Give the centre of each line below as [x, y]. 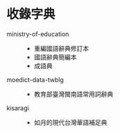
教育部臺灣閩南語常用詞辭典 [74, 94]
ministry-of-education [38, 34]
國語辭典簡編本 [55, 57]
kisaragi [18, 108]
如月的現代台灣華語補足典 [70, 122]
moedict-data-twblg [35, 79]
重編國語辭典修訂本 [61, 48]
